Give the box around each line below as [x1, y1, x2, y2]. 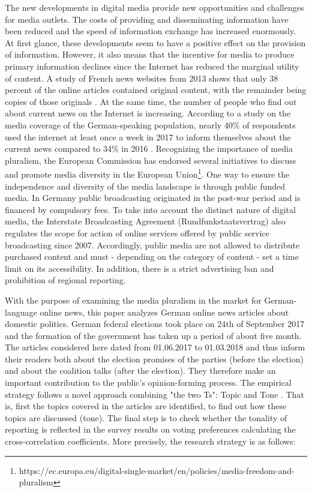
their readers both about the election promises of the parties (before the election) [5, 352, 304, 365]
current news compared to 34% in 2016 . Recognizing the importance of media [5, 142, 293, 155]
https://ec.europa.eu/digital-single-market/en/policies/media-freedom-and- [19, 464, 295, 476]
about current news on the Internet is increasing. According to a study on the [5, 107, 291, 119]
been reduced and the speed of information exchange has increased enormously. [5, 25, 296, 37]
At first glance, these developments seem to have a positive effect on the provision [5, 36, 306, 49]
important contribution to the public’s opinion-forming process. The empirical [5, 376, 292, 389]
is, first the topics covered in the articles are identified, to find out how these [5, 400, 287, 412]
